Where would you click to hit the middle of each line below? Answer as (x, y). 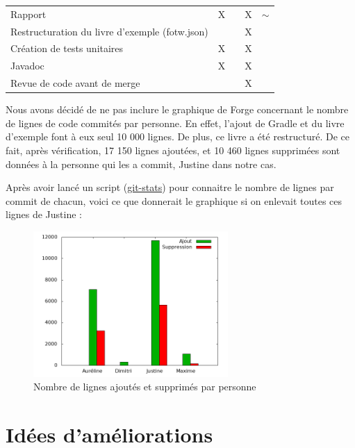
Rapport (28, 14)
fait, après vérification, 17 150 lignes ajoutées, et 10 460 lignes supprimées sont (173, 150)
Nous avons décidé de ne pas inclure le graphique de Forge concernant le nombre (177, 109)
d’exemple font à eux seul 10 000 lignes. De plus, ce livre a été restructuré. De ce (178, 136)
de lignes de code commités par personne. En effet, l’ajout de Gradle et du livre (175, 123)
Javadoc (27, 66)
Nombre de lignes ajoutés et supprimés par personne (145, 387)
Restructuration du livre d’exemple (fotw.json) (109, 31)
